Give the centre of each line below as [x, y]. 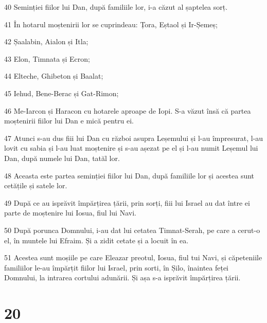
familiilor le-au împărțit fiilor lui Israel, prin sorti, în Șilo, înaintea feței [117, 267]
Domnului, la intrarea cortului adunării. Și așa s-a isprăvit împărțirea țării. [122, 277]
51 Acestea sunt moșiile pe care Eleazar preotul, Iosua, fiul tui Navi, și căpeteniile [133, 257]
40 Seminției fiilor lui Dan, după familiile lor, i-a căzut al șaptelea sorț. [116, 7]
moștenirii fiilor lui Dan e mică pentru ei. [69, 121]
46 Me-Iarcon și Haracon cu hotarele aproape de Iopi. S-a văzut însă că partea [128, 110]
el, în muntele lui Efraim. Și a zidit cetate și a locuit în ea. [96, 240]
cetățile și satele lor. [36, 185]
